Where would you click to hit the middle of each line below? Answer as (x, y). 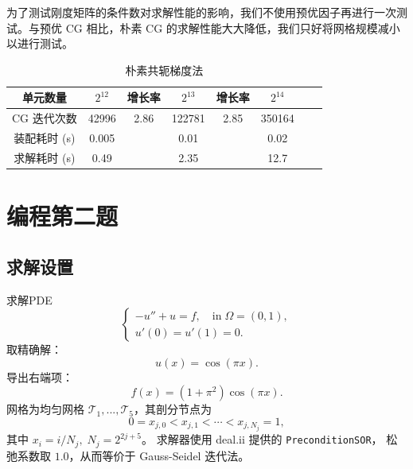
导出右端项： (40, 376)
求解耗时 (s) (45, 157)
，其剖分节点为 (172, 409)
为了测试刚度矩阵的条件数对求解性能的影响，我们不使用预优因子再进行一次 (201, 12)
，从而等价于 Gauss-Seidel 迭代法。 (159, 455)
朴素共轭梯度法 (164, 70)
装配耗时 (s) (45, 138)
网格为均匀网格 (45, 409)
